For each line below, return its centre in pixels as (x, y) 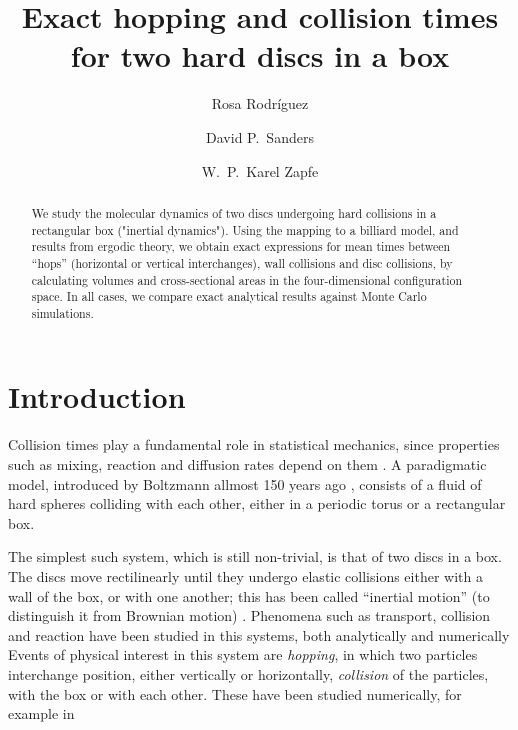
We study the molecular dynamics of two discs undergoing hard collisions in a (234, 212)
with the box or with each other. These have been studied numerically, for (235, 693)
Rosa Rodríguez (260, 103)
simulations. (62, 312)
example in (41, 713)
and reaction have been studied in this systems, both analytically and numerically (259, 634)
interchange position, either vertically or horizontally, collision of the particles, (248, 673)
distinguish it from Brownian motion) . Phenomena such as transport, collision (249, 615)
